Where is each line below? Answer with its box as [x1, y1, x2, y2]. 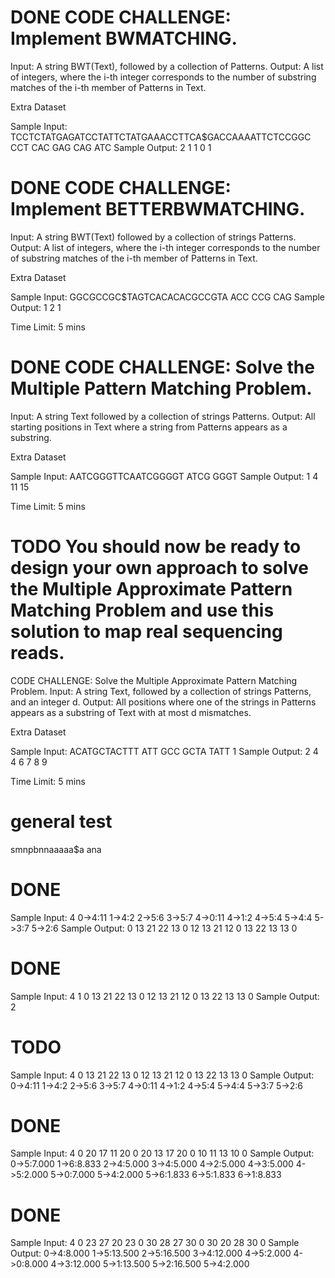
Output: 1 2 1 [10, 301, 62, 313]
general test [10, 810, 113, 833]
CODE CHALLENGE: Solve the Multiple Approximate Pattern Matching [10, 674, 298, 686]
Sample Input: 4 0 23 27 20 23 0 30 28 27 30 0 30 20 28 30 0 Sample [10, 1237, 300, 1249]
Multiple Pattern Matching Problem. [10, 377, 313, 400]
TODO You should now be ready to [10, 536, 302, 558]
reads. [10, 642, 65, 664]
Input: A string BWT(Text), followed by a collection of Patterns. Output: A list [10, 60, 324, 72]
